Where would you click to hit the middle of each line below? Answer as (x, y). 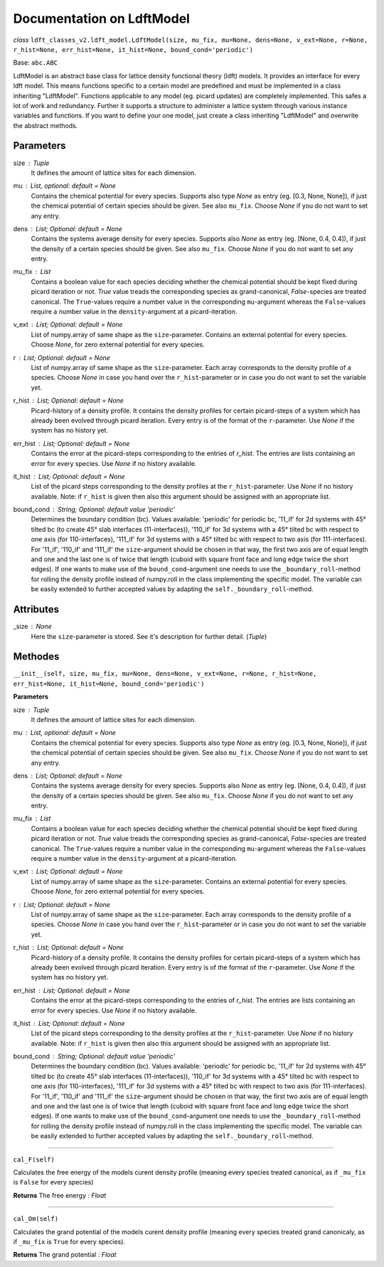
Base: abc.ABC (36, 63)
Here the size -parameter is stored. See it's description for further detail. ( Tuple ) (149, 636)
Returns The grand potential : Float (65, 1255)
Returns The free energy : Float (60, 1195)
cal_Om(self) (36, 1219)
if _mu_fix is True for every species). (69, 1241)
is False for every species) (53, 1182)
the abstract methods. (46, 125)
